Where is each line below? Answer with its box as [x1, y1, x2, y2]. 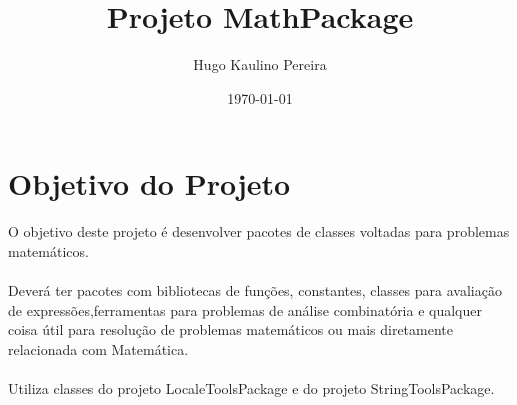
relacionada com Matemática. [8, 338, 189, 359]
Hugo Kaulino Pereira [193, 54, 327, 75]
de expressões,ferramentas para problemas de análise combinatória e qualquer [8, 299, 482, 320]
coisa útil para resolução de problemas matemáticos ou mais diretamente [8, 319, 453, 340]
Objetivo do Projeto [8, 163, 291, 204]
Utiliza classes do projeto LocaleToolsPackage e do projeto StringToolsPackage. [8, 378, 495, 398]
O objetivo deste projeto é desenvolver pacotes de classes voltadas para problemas [8, 221, 510, 242]
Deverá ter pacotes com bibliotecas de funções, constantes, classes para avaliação [8, 280, 502, 301]
